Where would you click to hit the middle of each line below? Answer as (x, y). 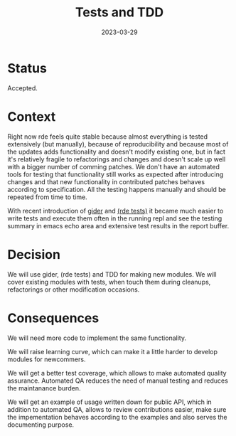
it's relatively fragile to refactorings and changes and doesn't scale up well (117, 159)
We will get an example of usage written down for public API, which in (109, 402)
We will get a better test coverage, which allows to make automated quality (117, 373)
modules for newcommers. (47, 359)
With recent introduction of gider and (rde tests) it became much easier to (116, 211)
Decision (34, 254)
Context (32, 116)
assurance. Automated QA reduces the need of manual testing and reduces (118, 381)
